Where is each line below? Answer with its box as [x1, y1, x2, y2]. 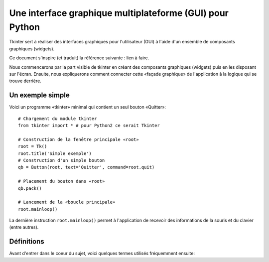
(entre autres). [9, 224, 39, 230]
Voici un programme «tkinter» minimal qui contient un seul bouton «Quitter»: [9, 104, 166, 110]
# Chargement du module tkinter [18, 116, 97, 122]
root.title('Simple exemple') [18, 150, 92, 156]
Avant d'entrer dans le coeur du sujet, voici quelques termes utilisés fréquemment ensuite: [9, 251, 195, 257]
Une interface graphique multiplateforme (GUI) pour [9, 7, 229, 18]
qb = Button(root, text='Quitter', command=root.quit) [18, 164, 155, 170]
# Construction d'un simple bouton [18, 157, 105, 163]
